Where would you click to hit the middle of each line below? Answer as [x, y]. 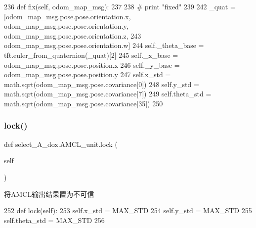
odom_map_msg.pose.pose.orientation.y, [66, 26]
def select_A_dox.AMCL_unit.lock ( [61, 144]
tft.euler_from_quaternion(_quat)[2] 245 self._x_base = [91, 55]
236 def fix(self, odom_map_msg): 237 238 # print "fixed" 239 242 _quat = [120, 6]
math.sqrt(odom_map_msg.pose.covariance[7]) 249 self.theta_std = [108, 94]
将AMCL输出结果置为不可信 [49, 194]
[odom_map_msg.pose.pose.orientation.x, [67, 16]
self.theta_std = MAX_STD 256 [54, 220]
